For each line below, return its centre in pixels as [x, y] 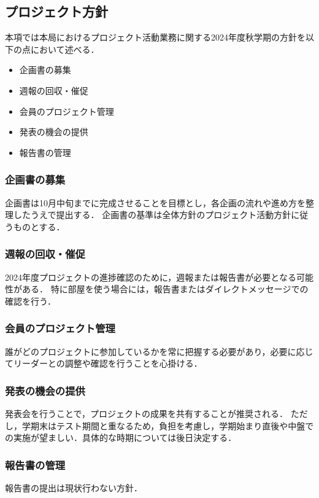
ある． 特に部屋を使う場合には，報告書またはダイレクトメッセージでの [165, 289]
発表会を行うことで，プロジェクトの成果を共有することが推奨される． [147, 413]
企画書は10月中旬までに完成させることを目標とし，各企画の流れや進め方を [155, 202]
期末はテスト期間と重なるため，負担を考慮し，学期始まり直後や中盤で [172, 425]
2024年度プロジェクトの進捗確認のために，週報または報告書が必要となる [151, 277]
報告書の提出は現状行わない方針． [74, 487]
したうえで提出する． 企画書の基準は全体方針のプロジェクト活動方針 [152, 215]
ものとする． [39, 226]
